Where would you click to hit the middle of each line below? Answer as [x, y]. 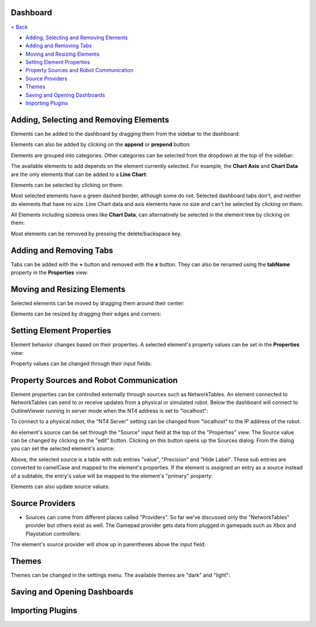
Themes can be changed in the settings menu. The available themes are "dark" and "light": [121, 575]
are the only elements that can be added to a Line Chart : [79, 174]
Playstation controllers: [53, 533]
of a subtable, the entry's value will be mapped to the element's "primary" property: [112, 476]
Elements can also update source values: [60, 486]
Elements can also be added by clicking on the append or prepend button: [101, 145]
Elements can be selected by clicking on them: [67, 185]
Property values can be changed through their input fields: [81, 364]
